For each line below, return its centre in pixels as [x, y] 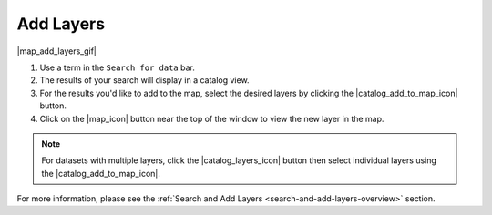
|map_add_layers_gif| [57, 51]
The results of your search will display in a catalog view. [144, 80]
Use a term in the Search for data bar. [117, 67]
